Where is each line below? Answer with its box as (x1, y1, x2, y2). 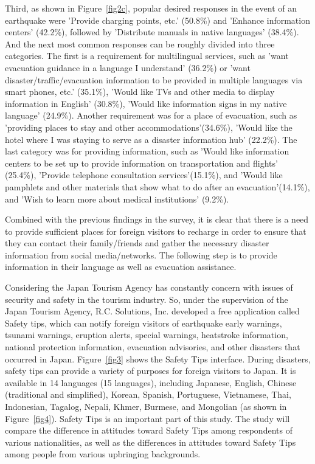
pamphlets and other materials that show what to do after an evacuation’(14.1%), (5, 180, 310, 193)
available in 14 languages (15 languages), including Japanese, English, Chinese (5, 376, 297, 389)
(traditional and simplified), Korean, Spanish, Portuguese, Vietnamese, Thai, (5, 388, 291, 401)
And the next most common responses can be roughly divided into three (5, 37, 275, 50)
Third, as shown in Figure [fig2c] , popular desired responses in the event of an (5, 2, 297, 14)
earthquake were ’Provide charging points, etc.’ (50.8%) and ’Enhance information (5, 13, 310, 26)
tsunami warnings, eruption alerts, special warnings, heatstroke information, (5, 328, 288, 341)
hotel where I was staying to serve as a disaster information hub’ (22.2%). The (5, 133, 297, 145)
